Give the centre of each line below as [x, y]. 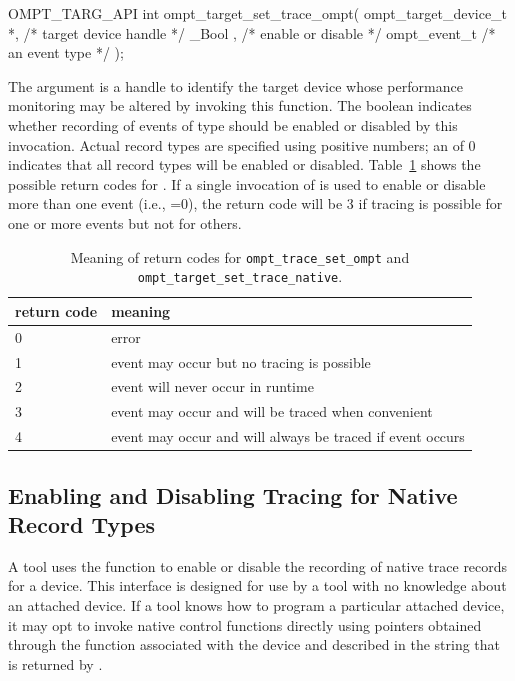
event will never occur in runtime [212, 386]
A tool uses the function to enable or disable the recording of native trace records [258, 565]
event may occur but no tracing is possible [241, 361]
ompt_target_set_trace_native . [240, 276]
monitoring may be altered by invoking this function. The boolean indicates [240, 105]
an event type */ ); [66, 52]
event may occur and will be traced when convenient [272, 411]
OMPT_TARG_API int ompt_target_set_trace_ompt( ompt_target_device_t [258, 13]
